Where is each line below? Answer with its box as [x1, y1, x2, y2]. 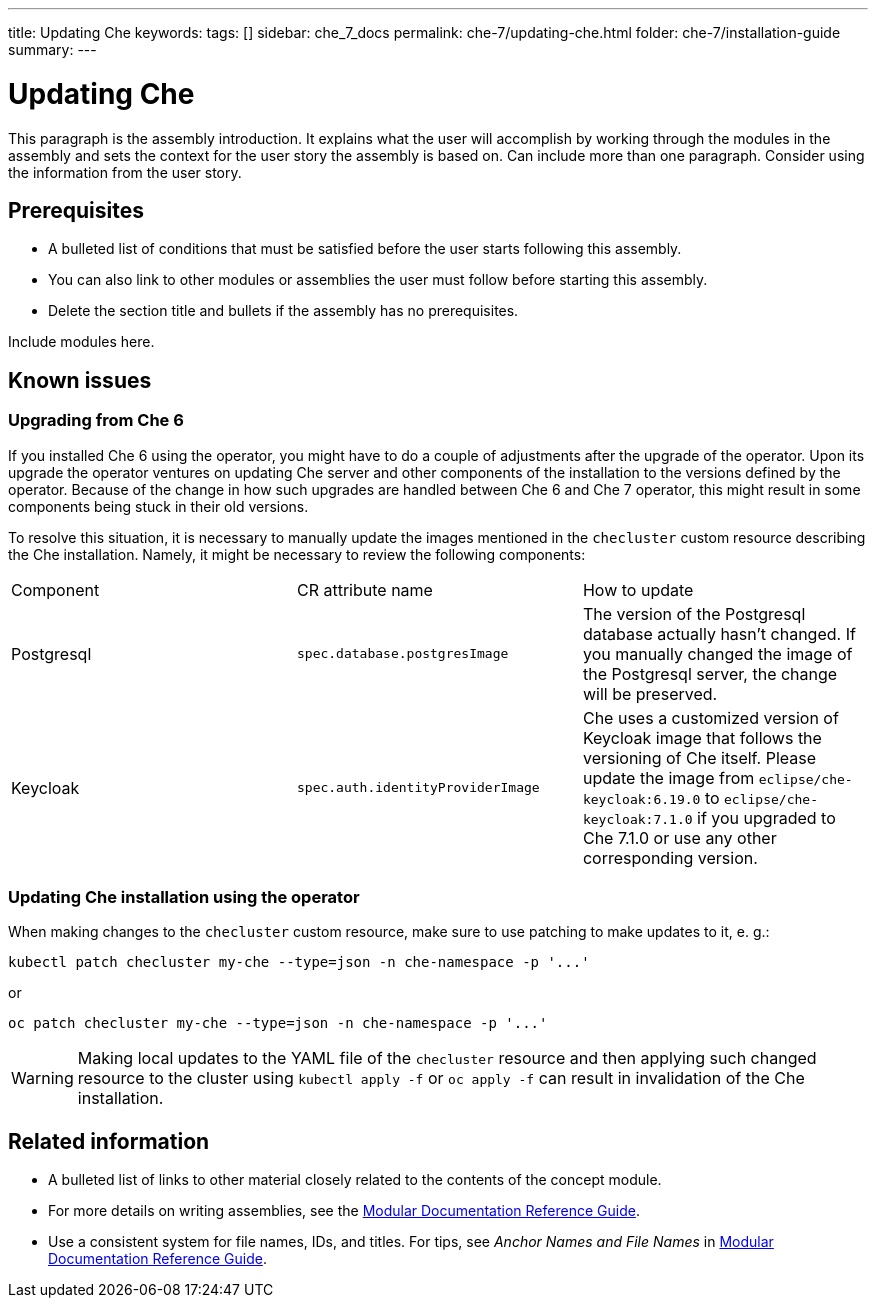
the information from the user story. [8, 163, 242, 181]
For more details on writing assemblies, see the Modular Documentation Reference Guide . [48, 1202, 640, 1220]
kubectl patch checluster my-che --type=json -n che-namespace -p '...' [8, 954, 590, 971]
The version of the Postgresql [582, 603, 806, 624]
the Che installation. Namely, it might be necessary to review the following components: [8, 545, 586, 563]
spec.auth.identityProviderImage [296, 780, 540, 796]
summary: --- [8, 41, 97, 58]
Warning [11, 1068, 74, 1089]
